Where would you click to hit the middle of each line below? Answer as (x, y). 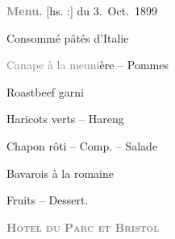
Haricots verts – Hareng (65, 119)
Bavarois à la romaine (60, 173)
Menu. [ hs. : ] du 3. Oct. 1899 (82, 10)
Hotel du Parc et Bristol (83, 227)
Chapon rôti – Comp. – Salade (82, 145)
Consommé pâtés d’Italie (68, 37)
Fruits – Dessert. (48, 200)
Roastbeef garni (45, 91)
